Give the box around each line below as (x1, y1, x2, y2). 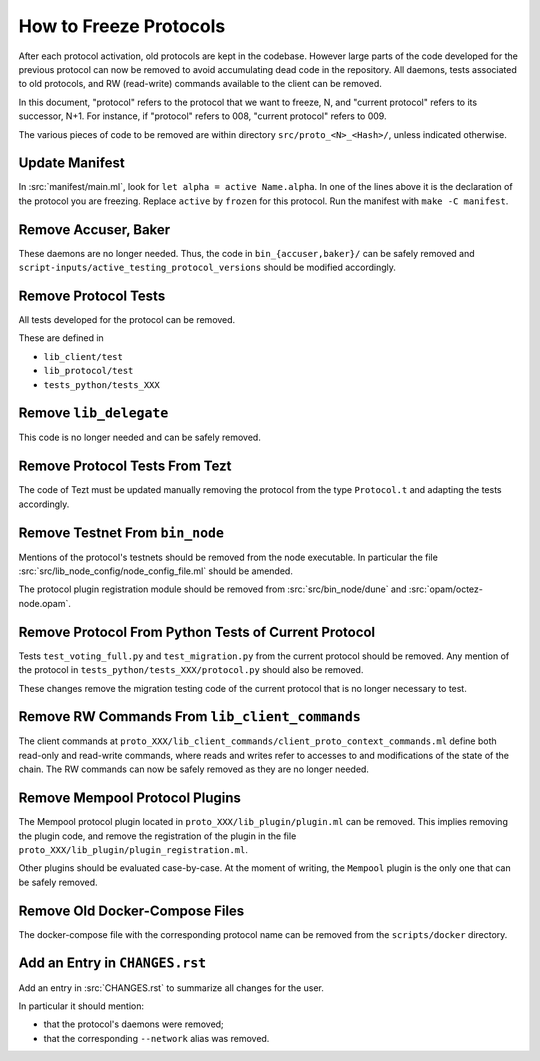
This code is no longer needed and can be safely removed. (18, 431, 262, 444)
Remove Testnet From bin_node (18, 524, 225, 541)
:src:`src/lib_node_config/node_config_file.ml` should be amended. (18, 565, 294, 577)
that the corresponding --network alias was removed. (43, 1032, 270, 1044)
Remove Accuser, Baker (18, 221, 171, 238)
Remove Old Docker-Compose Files (18, 902, 245, 919)
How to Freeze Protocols (18, 15, 226, 37)
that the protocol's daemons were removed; (43, 1018, 224, 1030)
